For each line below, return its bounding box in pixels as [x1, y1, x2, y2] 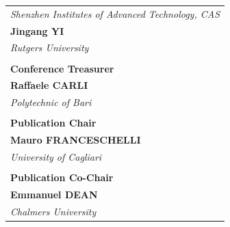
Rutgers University [10, 40, 89, 55]
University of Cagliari [10, 150, 102, 163]
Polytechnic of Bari [10, 95, 92, 109]
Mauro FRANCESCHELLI [10, 133, 141, 147]
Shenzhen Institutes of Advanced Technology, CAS [10, 6, 220, 21]
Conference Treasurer [10, 61, 114, 75]
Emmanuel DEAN [10, 187, 98, 201]
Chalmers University [10, 204, 97, 218]
